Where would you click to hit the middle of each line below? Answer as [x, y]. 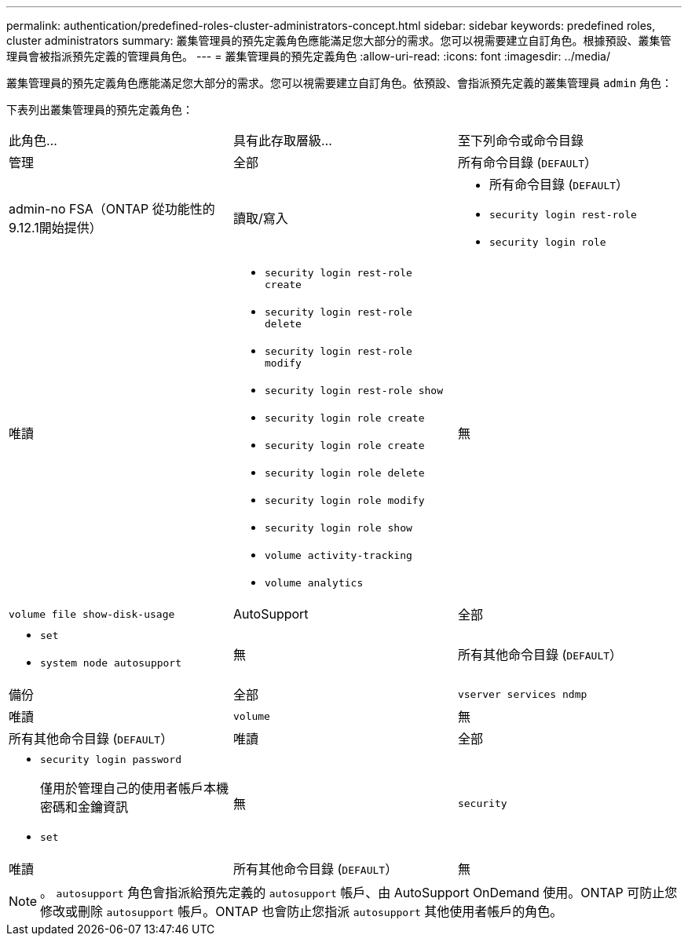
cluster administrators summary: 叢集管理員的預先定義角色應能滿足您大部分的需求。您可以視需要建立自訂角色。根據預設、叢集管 [339, 40]
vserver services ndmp [522, 694]
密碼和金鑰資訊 [84, 807]
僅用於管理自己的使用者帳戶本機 [135, 788]
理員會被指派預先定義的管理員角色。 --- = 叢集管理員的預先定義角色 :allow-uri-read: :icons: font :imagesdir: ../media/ [309, 56]
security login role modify [344, 500]
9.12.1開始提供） [55, 228]
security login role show [338, 528]
